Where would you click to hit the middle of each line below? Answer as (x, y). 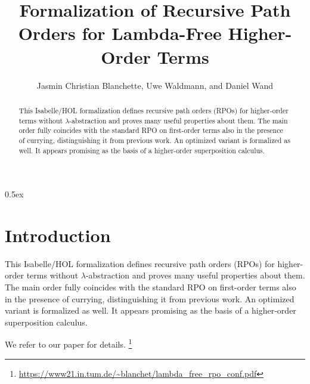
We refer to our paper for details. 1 (69, 343)
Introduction (58, 235)
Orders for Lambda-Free (120, 33)
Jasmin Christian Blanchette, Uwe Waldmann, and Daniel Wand (155, 85)
